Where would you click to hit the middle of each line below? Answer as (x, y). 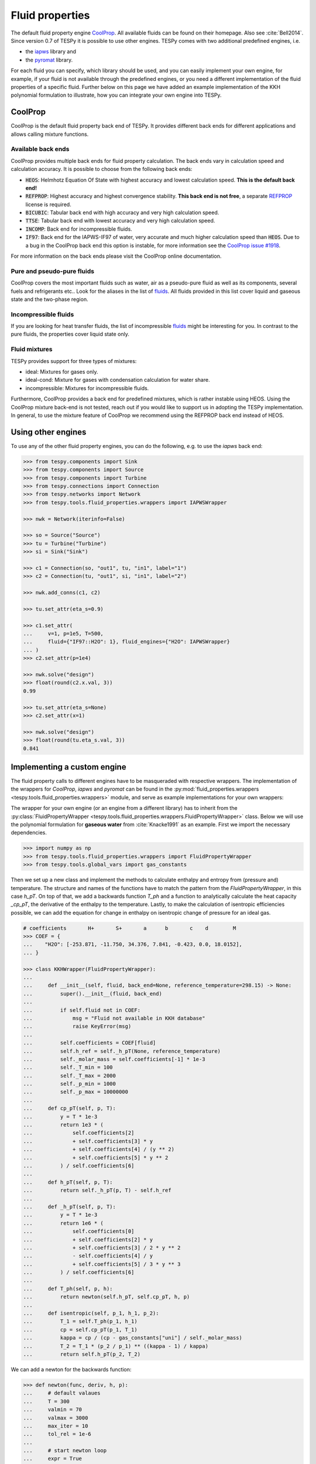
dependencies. (29, 833)
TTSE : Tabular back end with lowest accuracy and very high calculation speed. (120, 221)
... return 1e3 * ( (63, 1125)
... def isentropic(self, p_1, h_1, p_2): (91, 1314)
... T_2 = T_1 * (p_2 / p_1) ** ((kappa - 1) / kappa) (116, 1346)
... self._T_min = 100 (68, 1068)
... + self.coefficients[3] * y (88, 1141)
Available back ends (40, 149)
